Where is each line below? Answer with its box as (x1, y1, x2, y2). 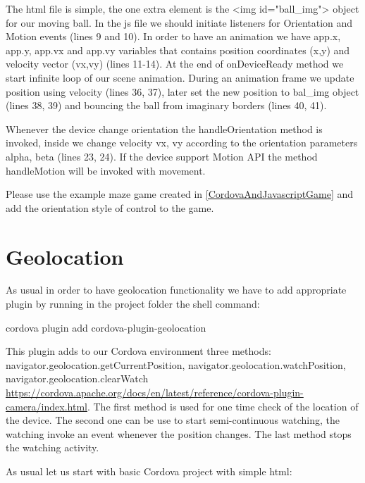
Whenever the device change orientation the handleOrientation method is (6, 121, 323, 136)
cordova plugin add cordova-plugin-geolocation (6, 320, 206, 334)
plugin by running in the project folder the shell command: (6, 296, 260, 311)
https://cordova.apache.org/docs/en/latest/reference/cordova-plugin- (6, 385, 304, 399)
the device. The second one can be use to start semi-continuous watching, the (6, 413, 340, 427)
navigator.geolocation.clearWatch (6, 371, 149, 386)
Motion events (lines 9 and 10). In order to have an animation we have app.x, (6, 29, 341, 44)
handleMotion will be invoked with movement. (6, 163, 206, 177)
